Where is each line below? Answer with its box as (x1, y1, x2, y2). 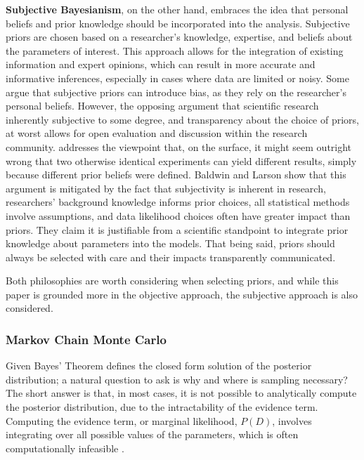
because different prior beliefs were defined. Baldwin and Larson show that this (6, 167, 346, 182)
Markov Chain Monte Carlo (6, 330, 167, 348)
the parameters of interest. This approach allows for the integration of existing (6, 43, 344, 58)
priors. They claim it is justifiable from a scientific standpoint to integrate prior (6, 222, 349, 237)
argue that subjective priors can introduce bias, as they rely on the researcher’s (6, 84, 346, 99)
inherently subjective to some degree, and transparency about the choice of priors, (6, 112, 359, 126)
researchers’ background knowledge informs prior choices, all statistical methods (6, 195, 350, 209)
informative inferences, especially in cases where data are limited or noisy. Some (6, 70, 349, 85)
